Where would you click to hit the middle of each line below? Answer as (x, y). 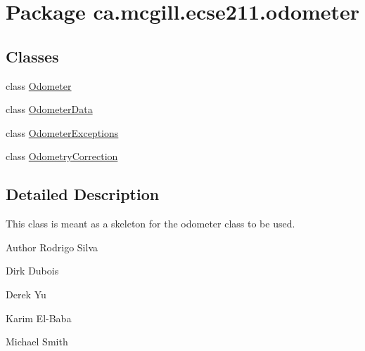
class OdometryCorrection (62, 156)
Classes (32, 56)
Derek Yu (26, 294)
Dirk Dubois (32, 271)
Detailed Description (83, 194)
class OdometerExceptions (62, 132)
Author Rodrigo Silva (52, 247)
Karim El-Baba (39, 318)
